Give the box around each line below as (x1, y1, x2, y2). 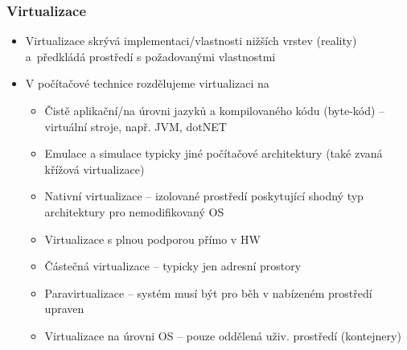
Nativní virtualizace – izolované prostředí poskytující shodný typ (44, 187, 364, 204)
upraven (44, 300, 84, 317)
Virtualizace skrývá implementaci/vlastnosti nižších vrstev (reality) (25, 32, 357, 49)
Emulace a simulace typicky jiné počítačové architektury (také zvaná (44, 145, 383, 162)
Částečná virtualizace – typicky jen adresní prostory (44, 257, 302, 274)
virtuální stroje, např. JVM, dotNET (44, 117, 227, 134)
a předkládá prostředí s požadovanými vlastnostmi (25, 47, 276, 64)
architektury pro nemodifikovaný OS (44, 203, 224, 220)
